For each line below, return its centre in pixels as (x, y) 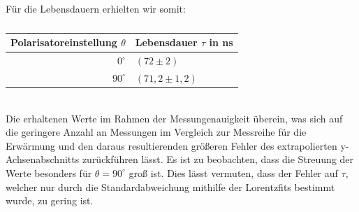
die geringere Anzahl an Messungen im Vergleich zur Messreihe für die (156, 132)
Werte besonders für (49, 172)
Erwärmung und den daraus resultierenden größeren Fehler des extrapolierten (171, 145)
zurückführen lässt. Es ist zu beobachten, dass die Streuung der (218, 159)
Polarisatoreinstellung (64, 42)
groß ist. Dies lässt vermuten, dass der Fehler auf (233, 172)
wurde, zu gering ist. (50, 200)
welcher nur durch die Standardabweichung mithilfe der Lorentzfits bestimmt (170, 186)
